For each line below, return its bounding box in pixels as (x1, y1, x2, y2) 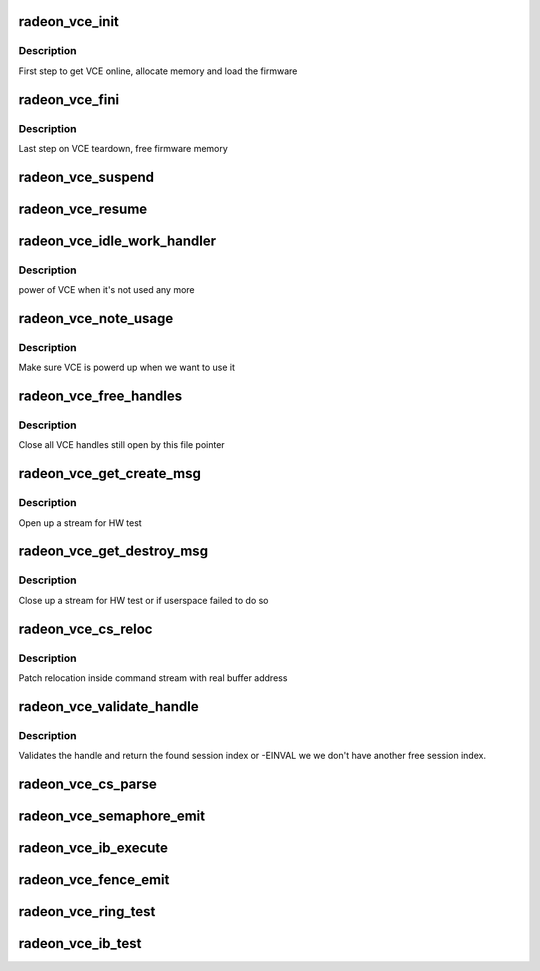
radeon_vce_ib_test (18, 935, 142, 952)
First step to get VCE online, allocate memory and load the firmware (18, 65, 298, 77)
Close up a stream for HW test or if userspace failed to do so (18, 594, 269, 606)
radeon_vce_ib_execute (18, 839, 169, 856)
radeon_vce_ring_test (18, 903, 156, 920)
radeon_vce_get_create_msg (18, 465, 202, 482)
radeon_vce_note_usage (18, 310, 174, 327)
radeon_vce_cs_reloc (18, 620, 153, 637)
